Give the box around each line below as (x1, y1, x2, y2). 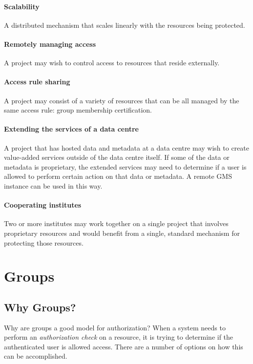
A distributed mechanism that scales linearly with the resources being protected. (4, 19, 245, 30)
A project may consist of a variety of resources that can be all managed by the (4, 95, 239, 105)
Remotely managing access (4, 38, 96, 49)
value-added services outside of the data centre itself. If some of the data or (4, 152, 230, 162)
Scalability (4, 1, 40, 11)
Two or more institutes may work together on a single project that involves (4, 218, 229, 229)
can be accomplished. (4, 351, 67, 361)
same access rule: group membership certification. (4, 105, 152, 115)
